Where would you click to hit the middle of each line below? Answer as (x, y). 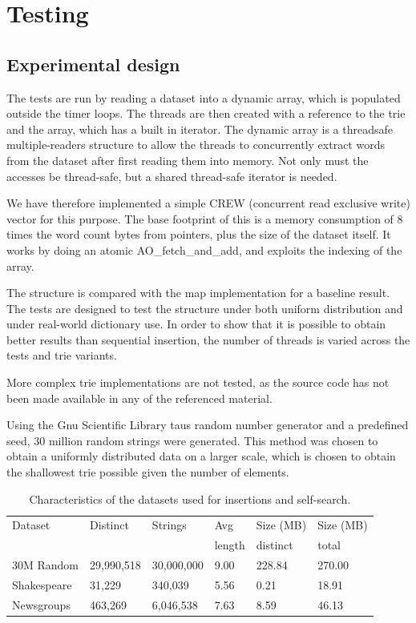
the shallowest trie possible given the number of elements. (148, 472)
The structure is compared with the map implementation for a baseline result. (198, 293)
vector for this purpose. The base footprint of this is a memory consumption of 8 (205, 218)
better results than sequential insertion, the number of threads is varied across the (208, 339)
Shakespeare (42, 585)
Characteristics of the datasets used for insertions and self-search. (190, 498)
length (230, 545)
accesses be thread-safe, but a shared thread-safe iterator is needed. (172, 176)
